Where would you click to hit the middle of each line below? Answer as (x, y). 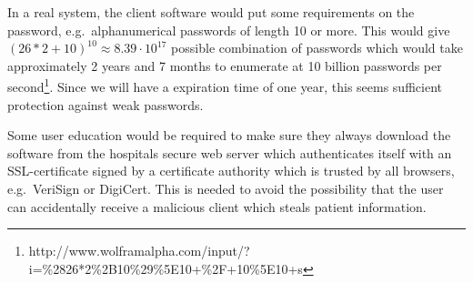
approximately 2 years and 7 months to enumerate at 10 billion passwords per (225, 65)
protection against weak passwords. (106, 104)
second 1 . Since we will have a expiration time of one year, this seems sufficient (225, 86)
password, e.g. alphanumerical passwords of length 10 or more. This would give (229, 30)
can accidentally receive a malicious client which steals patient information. (217, 206)
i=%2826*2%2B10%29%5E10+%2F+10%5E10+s (166, 268)
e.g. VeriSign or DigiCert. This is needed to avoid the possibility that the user (226, 188)
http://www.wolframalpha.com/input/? (139, 251)
